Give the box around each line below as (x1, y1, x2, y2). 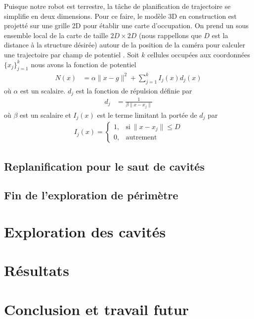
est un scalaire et (20, 109, 71, 120)
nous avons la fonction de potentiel (31, 59, 136, 69)
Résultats (4, 260, 69, 280)
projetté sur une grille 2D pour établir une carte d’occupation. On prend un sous (4, 20, 249, 31)
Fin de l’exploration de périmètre (4, 187, 178, 203)
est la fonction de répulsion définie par (76, 85, 192, 95)
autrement (126, 134, 157, 141)
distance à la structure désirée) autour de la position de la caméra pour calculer (4, 40, 246, 50)
